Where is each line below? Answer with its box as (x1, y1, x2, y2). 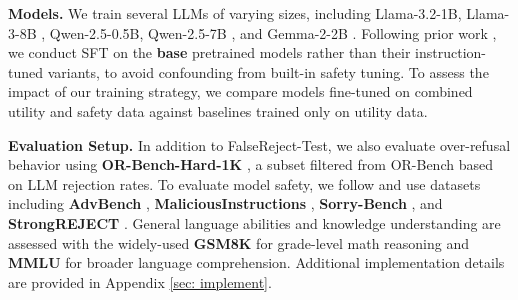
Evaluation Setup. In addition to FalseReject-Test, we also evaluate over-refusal (8, 134, 511, 155)
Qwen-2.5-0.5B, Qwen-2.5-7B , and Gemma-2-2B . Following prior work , (49, 22, 497, 43)
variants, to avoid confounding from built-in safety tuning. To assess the (47, 61, 489, 82)
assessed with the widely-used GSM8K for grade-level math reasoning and (8, 232, 470, 253)
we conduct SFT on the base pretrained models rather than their (8, 42, 411, 63)
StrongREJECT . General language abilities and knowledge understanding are (8, 212, 501, 233)
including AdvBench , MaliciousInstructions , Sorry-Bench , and (8, 193, 443, 214)
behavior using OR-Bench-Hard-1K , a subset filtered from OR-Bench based (8, 154, 493, 175)
